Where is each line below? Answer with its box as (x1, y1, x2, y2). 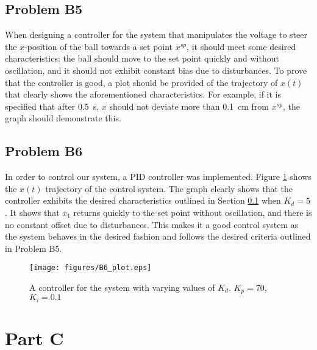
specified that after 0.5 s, (5, 99, 99, 112)
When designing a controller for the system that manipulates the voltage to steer (5, 28, 307, 41)
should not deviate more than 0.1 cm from (109, 99, 269, 112)
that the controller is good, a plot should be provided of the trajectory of (5, 76, 278, 88)
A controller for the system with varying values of (29, 280, 215, 293)
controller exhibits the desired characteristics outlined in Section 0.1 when (5, 194, 281, 207)
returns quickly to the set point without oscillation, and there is (73, 205, 312, 218)
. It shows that (5, 205, 60, 218)
